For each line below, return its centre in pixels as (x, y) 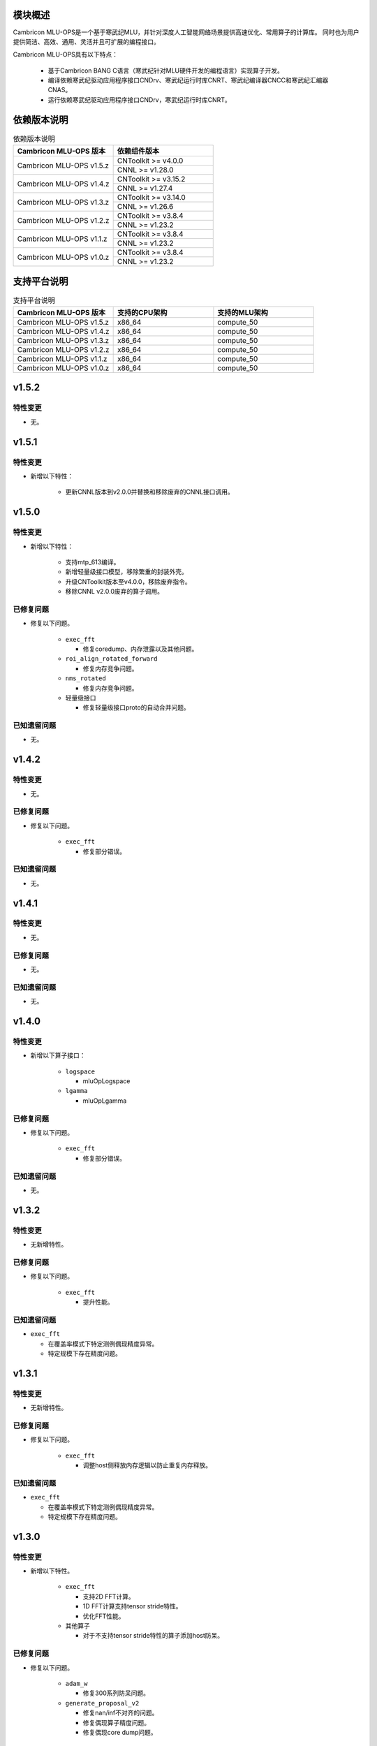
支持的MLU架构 (243, 313)
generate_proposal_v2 (102, 1703)
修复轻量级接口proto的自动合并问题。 (136, 707)
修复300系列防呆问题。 (116, 1693)
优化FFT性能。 (104, 1616)
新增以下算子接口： (58, 1055)
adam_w (76, 1683)
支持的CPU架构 (142, 313)
